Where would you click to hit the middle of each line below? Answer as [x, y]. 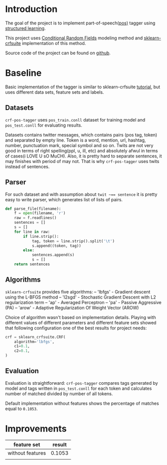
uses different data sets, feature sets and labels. [55, 92]
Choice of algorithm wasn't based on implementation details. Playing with [81, 317]
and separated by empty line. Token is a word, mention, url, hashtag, [76, 140]
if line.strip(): [41, 236]
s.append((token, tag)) [56, 246]
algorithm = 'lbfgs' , [34, 342]
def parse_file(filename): [33, 209]
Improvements [36, 429]
